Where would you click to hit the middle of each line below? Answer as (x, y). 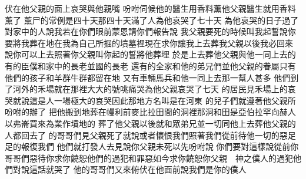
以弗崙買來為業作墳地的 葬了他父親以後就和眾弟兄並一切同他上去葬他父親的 (150, 123)
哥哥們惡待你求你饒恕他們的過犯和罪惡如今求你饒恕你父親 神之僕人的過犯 (149, 158)
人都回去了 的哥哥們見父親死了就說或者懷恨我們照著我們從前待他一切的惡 (146, 135)
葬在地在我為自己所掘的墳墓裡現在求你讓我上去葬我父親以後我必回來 (161, 43)
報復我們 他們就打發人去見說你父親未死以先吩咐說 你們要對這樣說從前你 (160, 146)
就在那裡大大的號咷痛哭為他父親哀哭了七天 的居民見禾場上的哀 (175, 89)
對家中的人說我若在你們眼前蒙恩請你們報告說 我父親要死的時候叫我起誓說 (146, 31)
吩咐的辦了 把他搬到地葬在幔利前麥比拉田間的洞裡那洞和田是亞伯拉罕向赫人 (150, 112)
